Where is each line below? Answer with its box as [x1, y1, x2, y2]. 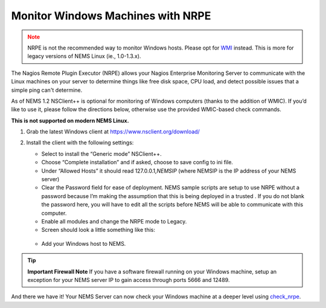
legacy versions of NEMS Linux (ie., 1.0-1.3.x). [27, 53, 141, 60]
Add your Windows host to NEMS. [41, 240, 126, 247]
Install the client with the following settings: [26, 139, 134, 146]
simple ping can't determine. [11, 86, 83, 94]
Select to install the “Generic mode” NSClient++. [41, 150, 162, 157]
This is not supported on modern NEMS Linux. [11, 117, 129, 124]
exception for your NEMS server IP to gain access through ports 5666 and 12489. [27, 276, 230, 283]
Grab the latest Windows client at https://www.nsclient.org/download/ [26, 128, 200, 135]
